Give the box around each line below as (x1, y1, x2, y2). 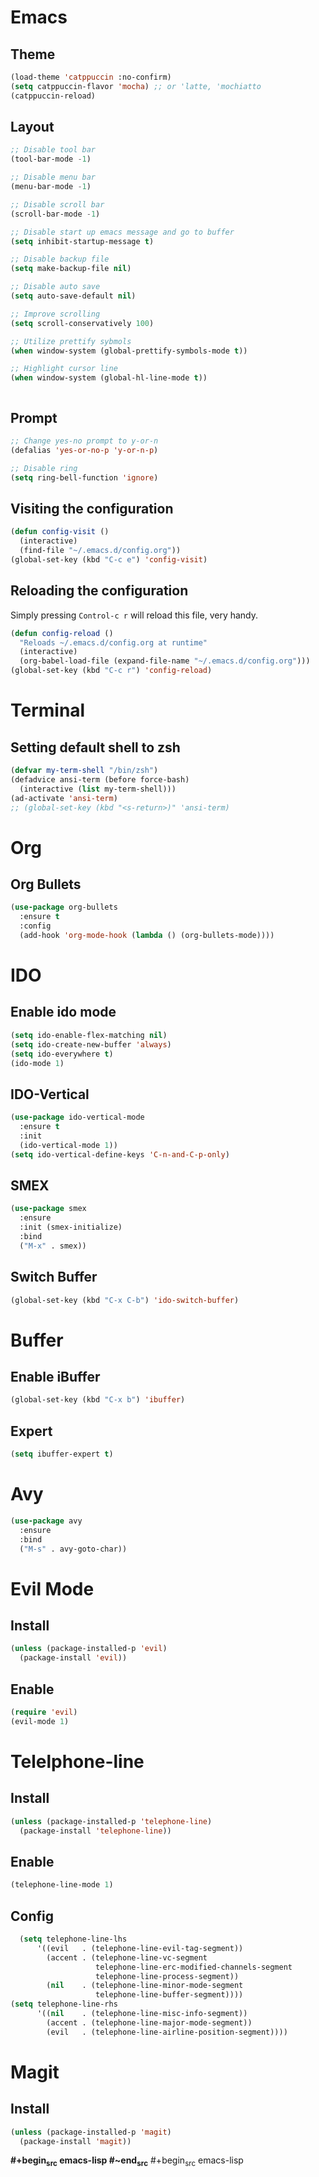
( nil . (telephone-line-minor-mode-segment (46, 1981, 244, 1991)
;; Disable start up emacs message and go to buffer (10, 227, 235, 237)
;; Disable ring (10, 463, 78, 473)
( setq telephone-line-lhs (19, 1934, 128, 1944)
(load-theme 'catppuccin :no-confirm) (10, 72, 172, 82)
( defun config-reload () (10, 628, 114, 638)
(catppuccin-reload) (10, 91, 97, 101)
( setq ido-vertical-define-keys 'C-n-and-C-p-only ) (10, 1149, 230, 1160)
